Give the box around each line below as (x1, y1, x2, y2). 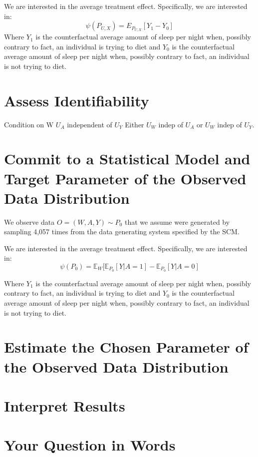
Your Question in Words (4, 435, 176, 455)
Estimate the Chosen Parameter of (4, 337, 249, 357)
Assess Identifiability (4, 90, 149, 110)
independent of (67, 119, 112, 129)
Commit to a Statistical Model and (4, 148, 251, 169)
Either (125, 119, 144, 129)
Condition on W (4, 119, 54, 129)
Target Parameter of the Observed (4, 168, 247, 188)
